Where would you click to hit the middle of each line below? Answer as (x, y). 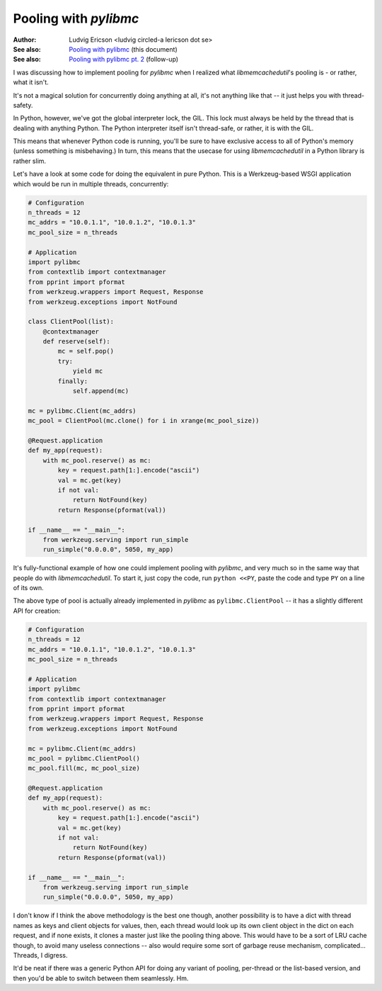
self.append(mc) (101, 391)
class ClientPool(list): (71, 322)
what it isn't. (31, 82)
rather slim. (29, 161)
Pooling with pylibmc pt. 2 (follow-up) (124, 60)
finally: (73, 381)
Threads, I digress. (40, 955)
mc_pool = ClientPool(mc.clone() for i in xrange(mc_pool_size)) (144, 421)
